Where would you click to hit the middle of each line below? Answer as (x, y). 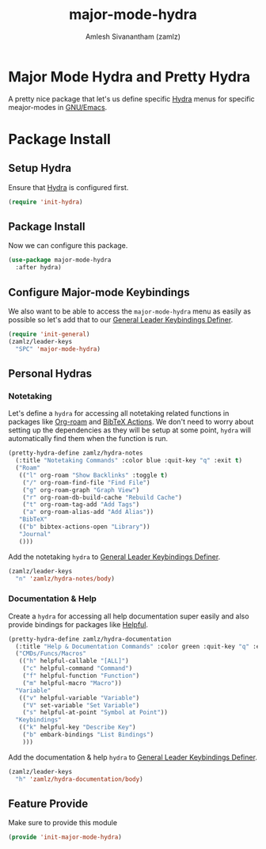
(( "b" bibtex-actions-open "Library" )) (84, 527)
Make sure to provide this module (63, 823)
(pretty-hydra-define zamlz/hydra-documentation (90, 639)
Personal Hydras (50, 373)
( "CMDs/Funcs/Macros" (51, 654)
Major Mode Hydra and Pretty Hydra (129, 76)
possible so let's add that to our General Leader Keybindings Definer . (121, 319)
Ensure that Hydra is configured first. (68, 187)
